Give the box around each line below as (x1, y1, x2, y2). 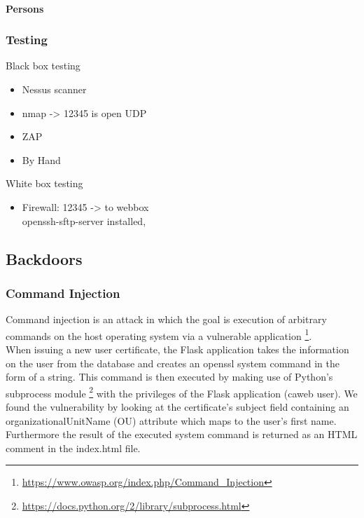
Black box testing (6, 58, 80, 73)
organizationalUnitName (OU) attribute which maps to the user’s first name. (6, 413, 337, 428)
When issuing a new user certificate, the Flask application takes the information (6, 342, 349, 356)
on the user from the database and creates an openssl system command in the (6, 355, 339, 370)
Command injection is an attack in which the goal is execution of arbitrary (6, 312, 327, 327)
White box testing (6, 176, 83, 191)
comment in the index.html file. (6, 440, 141, 455)
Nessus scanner (22, 82, 87, 96)
